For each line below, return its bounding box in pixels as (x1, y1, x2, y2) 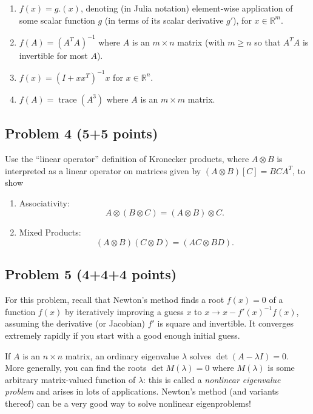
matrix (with (177, 35, 225, 48)
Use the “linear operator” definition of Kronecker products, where (5, 152, 249, 165)
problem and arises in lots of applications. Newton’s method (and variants (5, 385, 279, 398)
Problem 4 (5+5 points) (5, 124, 158, 143)
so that (254, 35, 281, 48)
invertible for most (19, 49, 88, 61)
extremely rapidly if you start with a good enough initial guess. (5, 328, 240, 341)
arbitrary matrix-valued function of (5, 373, 136, 385)
